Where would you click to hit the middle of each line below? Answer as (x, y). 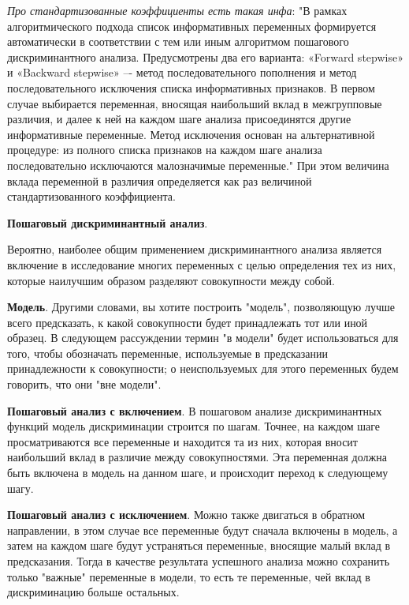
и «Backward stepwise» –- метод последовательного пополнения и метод (182, 72)
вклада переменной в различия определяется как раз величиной (160, 180)
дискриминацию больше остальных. (93, 592)
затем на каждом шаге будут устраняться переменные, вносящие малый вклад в (199, 545)
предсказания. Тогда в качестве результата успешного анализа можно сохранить (199, 561)
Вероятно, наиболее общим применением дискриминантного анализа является (195, 249)
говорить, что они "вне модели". (84, 384)
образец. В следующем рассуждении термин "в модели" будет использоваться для (203, 338)
